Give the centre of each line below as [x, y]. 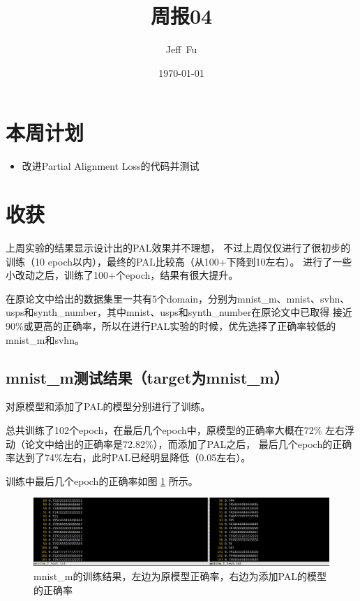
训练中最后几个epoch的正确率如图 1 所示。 [102, 480]
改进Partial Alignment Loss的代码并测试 [111, 166]
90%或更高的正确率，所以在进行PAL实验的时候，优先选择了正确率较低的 [171, 325]
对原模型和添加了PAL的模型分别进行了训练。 [108, 406]
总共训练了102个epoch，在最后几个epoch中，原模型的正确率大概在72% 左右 [175, 429]
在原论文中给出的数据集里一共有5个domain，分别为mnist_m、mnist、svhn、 [178, 298]
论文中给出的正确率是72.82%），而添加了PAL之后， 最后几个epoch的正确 [188, 443]
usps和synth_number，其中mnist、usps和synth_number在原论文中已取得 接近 [179, 312]
